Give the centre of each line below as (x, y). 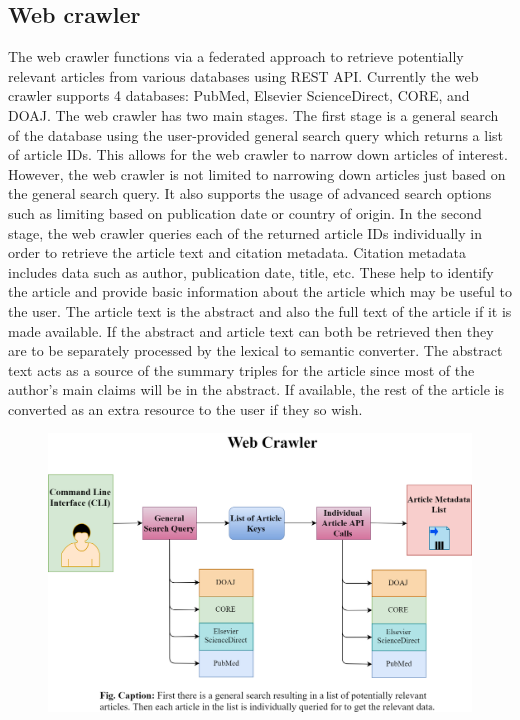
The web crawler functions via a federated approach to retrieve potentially (236, 56)
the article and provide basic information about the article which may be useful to (260, 291)
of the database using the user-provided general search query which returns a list (256, 134)
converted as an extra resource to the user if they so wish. (185, 408)
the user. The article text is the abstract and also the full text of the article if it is (260, 310)
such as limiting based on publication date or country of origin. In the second (245, 212)
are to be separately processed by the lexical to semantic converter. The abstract (255, 350)
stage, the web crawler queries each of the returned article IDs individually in (245, 232)
